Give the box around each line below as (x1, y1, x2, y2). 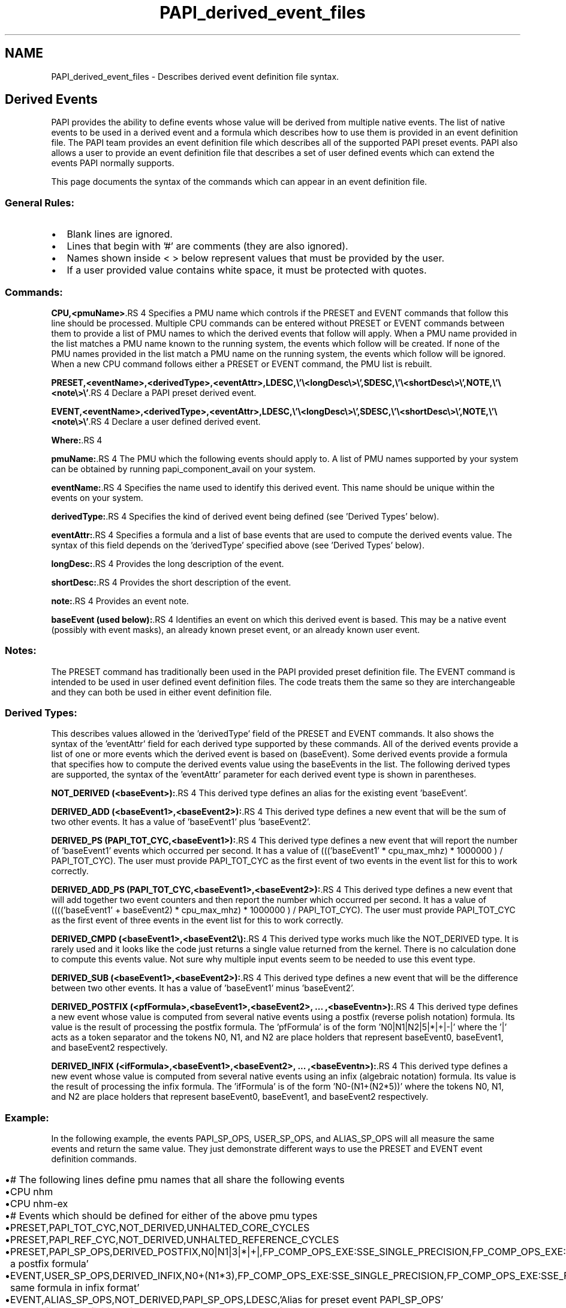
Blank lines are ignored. (67, 228, 173, 241)
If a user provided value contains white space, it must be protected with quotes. (67, 264, 427, 277)
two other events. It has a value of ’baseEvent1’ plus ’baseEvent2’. (51, 817, 311, 827)
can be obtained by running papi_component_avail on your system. (51, 463, 316, 474)
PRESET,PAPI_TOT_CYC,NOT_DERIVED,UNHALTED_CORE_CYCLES (10, 1222, 310, 1234)
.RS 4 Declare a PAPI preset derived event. (88, 387, 257, 398)
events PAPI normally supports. (51, 158, 174, 169)
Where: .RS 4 (51, 434, 103, 445)
